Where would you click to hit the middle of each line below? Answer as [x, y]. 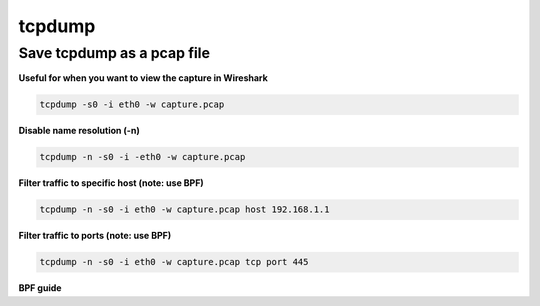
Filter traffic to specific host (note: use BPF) [111, 183]
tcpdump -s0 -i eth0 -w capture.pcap [132, 104]
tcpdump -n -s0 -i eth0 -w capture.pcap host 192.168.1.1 [184, 209]
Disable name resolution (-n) [79, 131]
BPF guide [40, 288]
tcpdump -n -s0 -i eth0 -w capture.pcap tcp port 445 [174, 262]
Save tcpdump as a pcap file [114, 53]
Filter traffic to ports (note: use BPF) [95, 236]
